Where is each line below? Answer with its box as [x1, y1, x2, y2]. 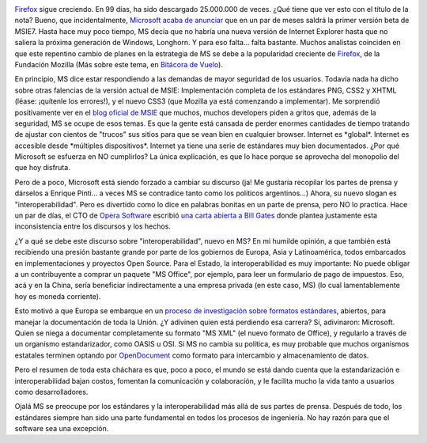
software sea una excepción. [14, 424, 109, 434]
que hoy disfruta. [14, 163, 70, 172]
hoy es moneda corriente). [14, 291, 101, 301]
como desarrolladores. [14, 387, 89, 396]
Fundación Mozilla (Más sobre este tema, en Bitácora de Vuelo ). [14, 59, 223, 69]
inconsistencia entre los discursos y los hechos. [14, 221, 172, 231]
